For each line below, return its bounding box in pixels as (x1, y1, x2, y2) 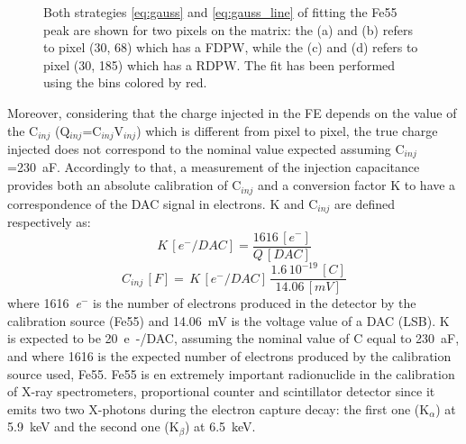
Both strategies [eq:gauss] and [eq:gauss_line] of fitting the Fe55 (43, 3, 397, 21)
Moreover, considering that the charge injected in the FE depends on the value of (7, 103, 457, 122)
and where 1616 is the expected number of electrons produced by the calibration (7, 346, 452, 365)
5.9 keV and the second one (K (7, 417, 179, 436)
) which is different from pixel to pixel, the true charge (136, 121, 438, 140)
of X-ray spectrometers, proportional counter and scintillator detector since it (7, 382, 435, 401)
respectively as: (7, 212, 91, 231)
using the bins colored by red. (43, 73, 207, 92)
